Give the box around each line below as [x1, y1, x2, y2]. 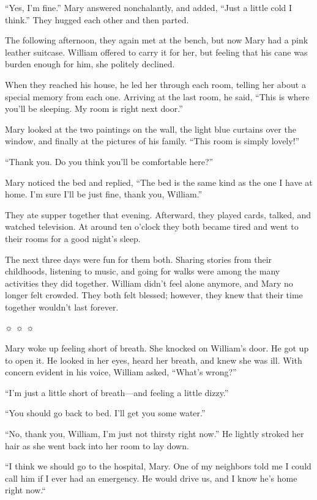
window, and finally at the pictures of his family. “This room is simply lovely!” [5, 134, 300, 147]
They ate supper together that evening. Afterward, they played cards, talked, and [5, 208, 311, 221]
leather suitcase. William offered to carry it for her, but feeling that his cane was [5, 45, 308, 58]
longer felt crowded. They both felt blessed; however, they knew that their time [5, 289, 303, 301]
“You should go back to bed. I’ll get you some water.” [5, 406, 206, 419]
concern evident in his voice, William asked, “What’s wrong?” [5, 366, 237, 378]
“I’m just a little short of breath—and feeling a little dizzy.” [5, 386, 229, 399]
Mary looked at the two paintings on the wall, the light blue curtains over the [5, 122, 296, 135]
